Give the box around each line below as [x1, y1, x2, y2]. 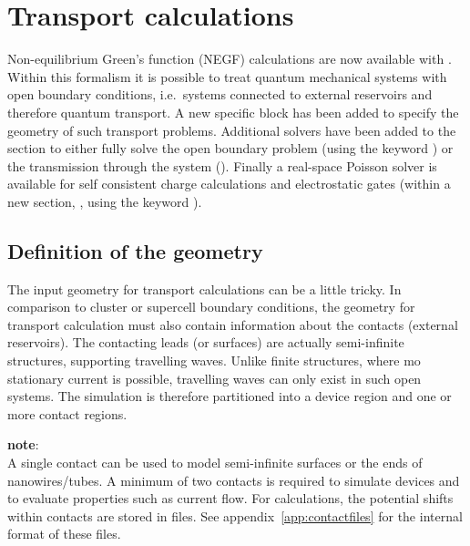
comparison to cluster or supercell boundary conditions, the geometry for [7, 297, 415, 316]
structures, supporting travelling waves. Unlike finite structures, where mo [7, 351, 421, 370]
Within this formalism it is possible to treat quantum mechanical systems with [7, 67, 447, 86]
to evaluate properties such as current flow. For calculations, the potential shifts [7, 489, 454, 508]
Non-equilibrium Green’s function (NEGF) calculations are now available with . [7, 49, 452, 68]
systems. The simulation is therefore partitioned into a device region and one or [7, 386, 452, 406]
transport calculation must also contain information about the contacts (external [7, 314, 458, 334]
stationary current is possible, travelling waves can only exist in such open [7, 368, 422, 387]
